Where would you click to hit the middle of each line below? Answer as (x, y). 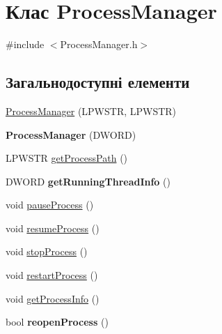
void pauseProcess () (50, 205)
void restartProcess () (52, 275)
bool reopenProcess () (57, 322)
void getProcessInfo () (53, 298)
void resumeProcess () (53, 228)
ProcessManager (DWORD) (71, 134)
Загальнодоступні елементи (98, 82)
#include (25, 44)
